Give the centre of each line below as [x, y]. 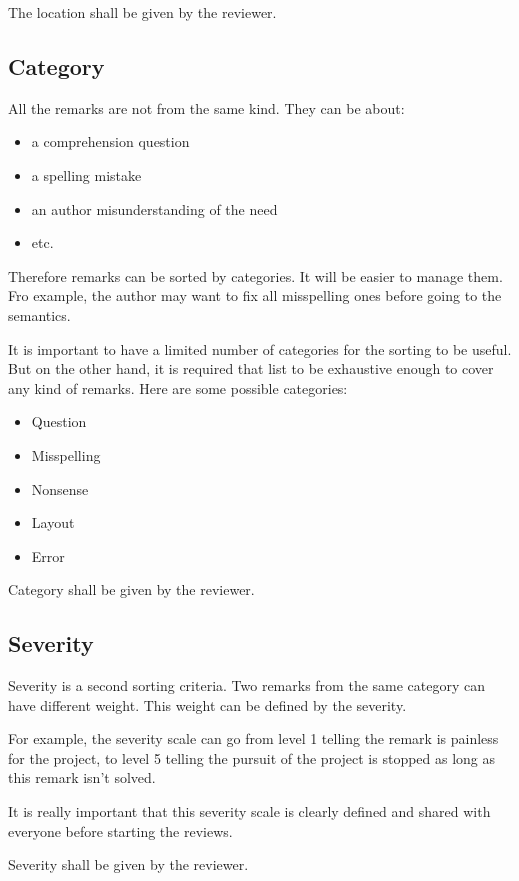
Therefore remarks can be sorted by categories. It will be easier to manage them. [255, 275]
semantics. [39, 314]
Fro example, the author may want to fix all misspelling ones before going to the [255, 295]
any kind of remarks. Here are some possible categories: [178, 387]
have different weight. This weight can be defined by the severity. [207, 704]
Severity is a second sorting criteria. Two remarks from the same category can [247, 685]
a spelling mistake [86, 174]
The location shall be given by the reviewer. [142, 12]
